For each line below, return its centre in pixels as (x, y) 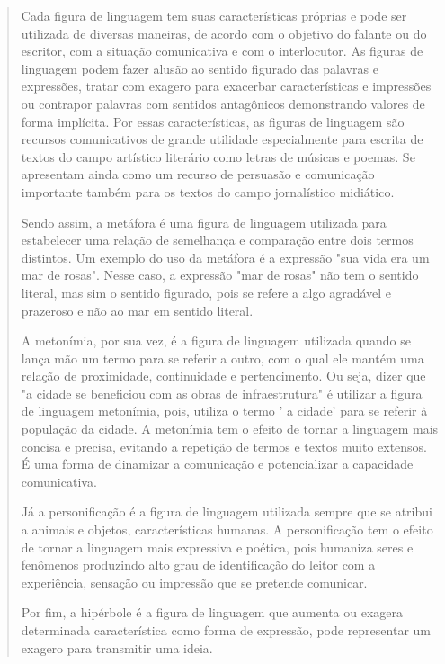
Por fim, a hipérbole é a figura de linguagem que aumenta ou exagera (212, 612)
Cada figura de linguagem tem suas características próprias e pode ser (214, 15)
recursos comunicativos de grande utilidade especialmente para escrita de (222, 139)
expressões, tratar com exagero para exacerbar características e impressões (226, 86)
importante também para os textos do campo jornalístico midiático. (208, 191)
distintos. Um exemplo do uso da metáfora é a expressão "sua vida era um (225, 257)
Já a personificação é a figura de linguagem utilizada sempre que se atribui (227, 511)
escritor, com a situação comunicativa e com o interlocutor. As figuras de (222, 51)
